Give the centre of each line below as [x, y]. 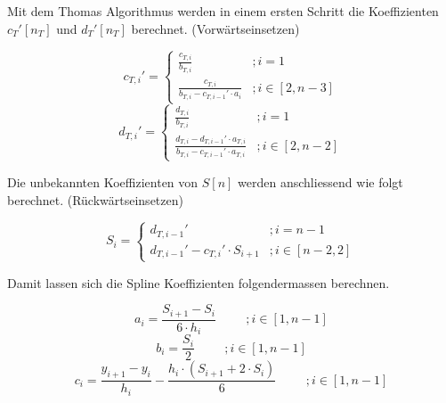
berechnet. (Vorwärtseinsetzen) [215, 28]
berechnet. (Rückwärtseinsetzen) [95, 199]
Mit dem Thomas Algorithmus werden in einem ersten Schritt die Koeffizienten [223, 11]
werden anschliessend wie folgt [320, 181]
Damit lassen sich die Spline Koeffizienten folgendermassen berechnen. [199, 282]
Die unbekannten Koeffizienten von [103, 181]
